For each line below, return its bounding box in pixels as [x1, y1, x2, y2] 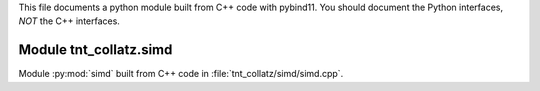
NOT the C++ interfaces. [18, 15, 120, 27]
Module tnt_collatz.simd [18, 41, 173, 59]
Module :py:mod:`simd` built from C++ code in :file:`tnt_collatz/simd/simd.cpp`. [18, 68, 344, 80]
